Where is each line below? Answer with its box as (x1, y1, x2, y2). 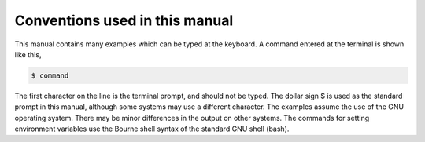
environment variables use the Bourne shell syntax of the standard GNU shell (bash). (14, 124, 290, 133)
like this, (14, 49, 42, 59)
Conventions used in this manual (14, 12, 234, 29)
